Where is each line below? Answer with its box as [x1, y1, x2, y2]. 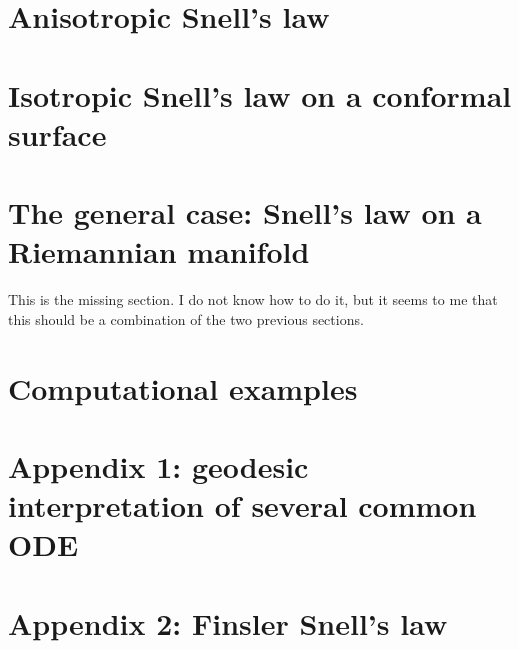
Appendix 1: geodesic [8, 446, 309, 486]
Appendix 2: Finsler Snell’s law [8, 602, 448, 643]
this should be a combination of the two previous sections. [8, 308, 364, 329]
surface [8, 113, 107, 154]
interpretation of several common [8, 485, 477, 526]
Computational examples [8, 367, 358, 408]
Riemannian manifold [8, 231, 310, 272]
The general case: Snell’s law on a [8, 192, 482, 233]
